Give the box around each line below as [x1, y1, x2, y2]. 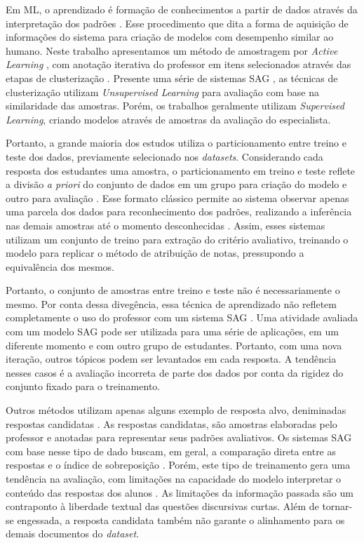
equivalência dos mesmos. [6, 259, 114, 274]
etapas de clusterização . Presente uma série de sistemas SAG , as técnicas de [6, 70, 338, 85]
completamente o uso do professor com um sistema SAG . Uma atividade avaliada [6, 310, 358, 325]
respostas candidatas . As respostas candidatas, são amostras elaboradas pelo [6, 416, 337, 431]
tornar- [322, 499, 353, 514]
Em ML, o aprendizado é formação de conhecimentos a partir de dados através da [6, 2, 358, 16]
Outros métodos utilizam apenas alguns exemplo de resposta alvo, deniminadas [6, 403, 346, 417]
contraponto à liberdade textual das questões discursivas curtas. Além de [6, 499, 319, 514]
